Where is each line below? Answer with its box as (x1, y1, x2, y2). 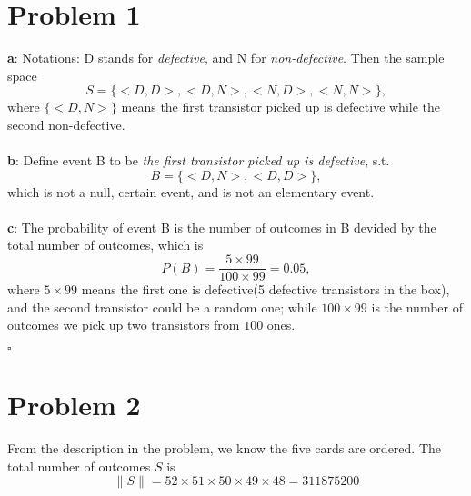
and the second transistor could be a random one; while (7, 297, 317, 316)
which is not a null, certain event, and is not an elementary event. (7, 182, 375, 201)
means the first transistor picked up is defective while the (121, 97, 441, 116)
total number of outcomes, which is (7, 235, 204, 254)
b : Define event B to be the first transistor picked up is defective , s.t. (7, 151, 390, 170)
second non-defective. (7, 114, 125, 134)
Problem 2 (7, 386, 141, 423)
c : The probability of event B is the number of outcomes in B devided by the (7, 217, 436, 236)
